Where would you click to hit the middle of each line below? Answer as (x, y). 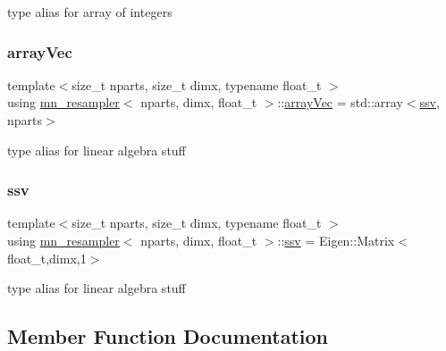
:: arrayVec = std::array (340, 102)
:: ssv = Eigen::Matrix (336, 240)
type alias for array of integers (90, 12)
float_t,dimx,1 (47, 258)
